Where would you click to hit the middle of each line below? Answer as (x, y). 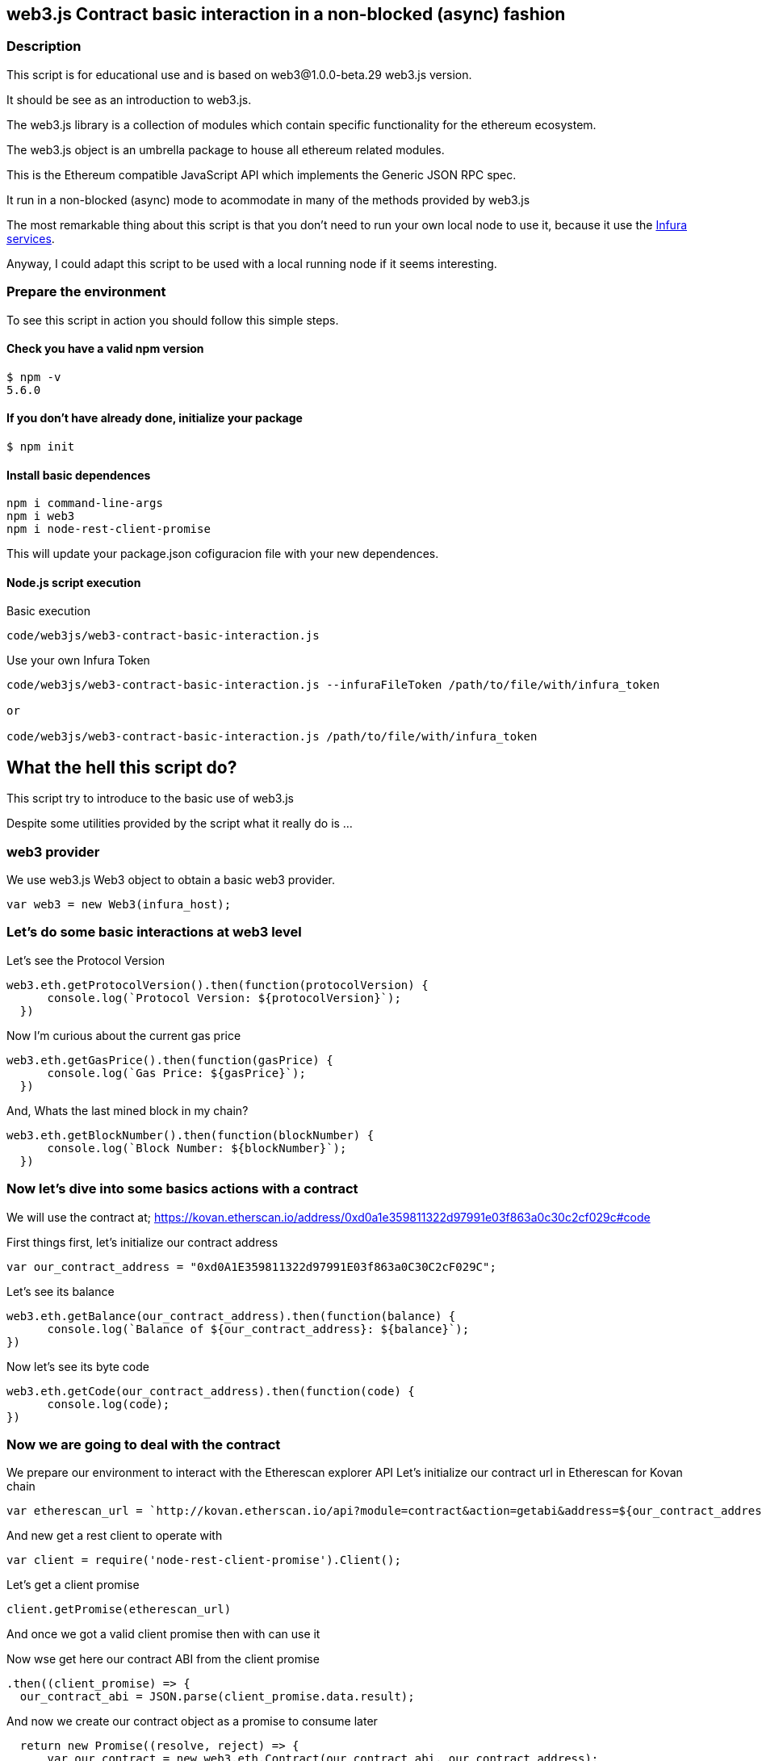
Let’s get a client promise (73, 1585)
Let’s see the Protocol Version (86, 960)
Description (44, 46)
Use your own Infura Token (78, 660)
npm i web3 (41, 516)
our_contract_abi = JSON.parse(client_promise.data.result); (217, 1697)
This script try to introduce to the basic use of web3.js (150, 799)
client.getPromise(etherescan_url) (119, 1610)
